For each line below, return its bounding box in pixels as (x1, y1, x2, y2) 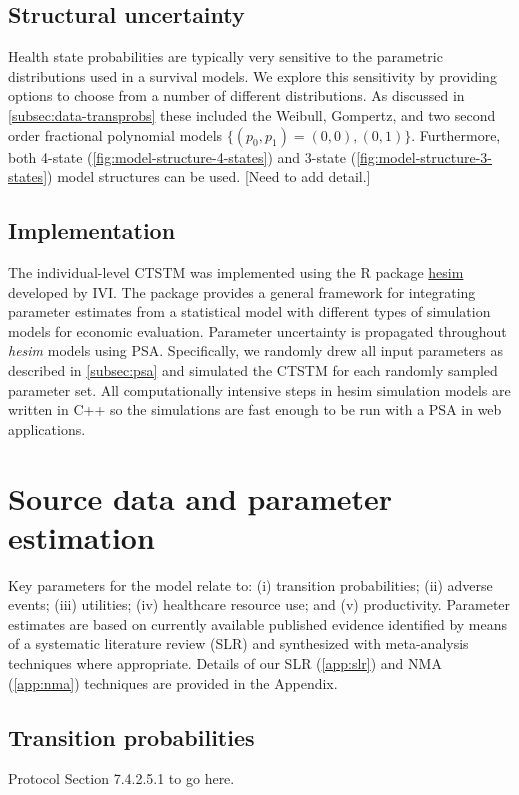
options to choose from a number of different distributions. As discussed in (8, 85, 465, 106)
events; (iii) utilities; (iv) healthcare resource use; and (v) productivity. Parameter (8, 594, 511, 615)
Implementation (8, 215, 176, 246)
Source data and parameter (8, 477, 393, 518)
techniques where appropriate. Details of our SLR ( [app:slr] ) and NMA (8, 653, 442, 673)
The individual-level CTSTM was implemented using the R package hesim (8, 261, 464, 282)
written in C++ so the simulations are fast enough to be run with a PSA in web (8, 399, 502, 420)
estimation (8, 516, 155, 557)
